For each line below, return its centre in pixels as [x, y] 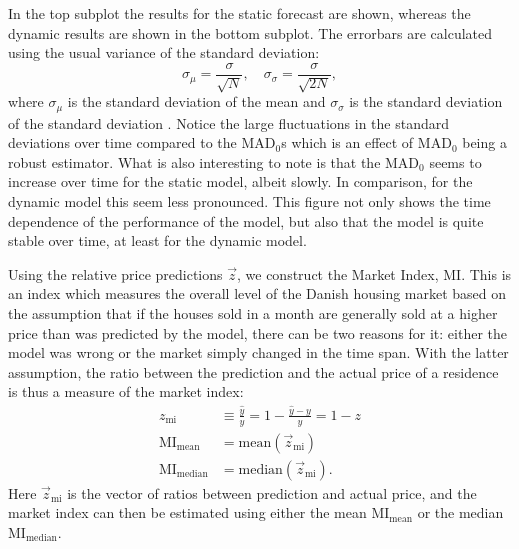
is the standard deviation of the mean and [196, 101]
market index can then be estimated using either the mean [187, 512]
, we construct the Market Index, [338, 273]
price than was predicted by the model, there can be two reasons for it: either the [257, 332]
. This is [486, 273]
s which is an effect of [347, 142]
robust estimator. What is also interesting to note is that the [194, 161]
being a [484, 142]
